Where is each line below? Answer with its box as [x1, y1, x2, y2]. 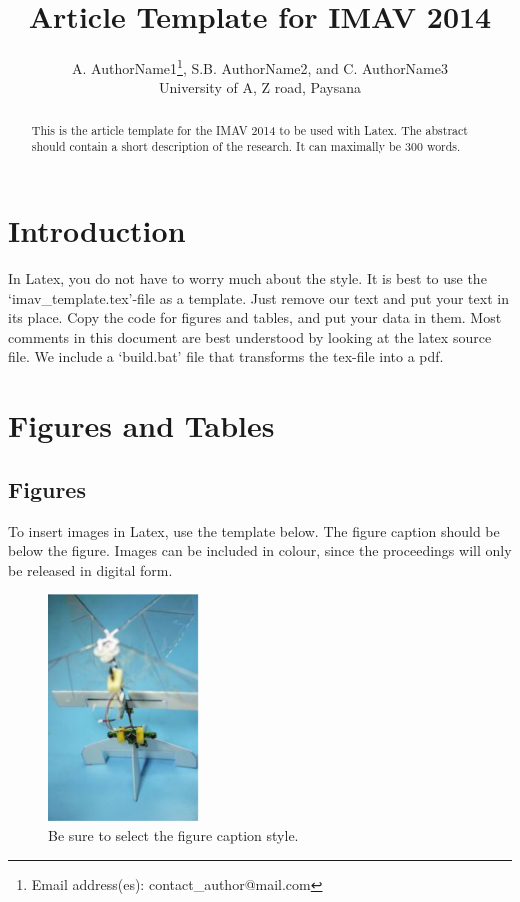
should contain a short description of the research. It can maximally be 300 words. [31, 138, 461, 155]
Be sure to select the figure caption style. [48, 825, 299, 846]
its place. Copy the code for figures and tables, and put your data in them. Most [8, 307, 502, 328]
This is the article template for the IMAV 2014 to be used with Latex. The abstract [31, 121, 468, 138]
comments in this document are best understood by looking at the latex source [8, 326, 492, 347]
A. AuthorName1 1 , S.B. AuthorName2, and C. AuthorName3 [71, 55, 448, 78]
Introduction [8, 210, 186, 251]
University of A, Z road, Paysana [159, 77, 361, 98]
